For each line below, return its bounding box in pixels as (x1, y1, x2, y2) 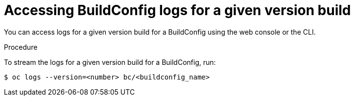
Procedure (4, 42, 38, 51)
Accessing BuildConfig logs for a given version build (4, 2, 351, 19)
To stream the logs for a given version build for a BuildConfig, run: (4, 58, 216, 66)
